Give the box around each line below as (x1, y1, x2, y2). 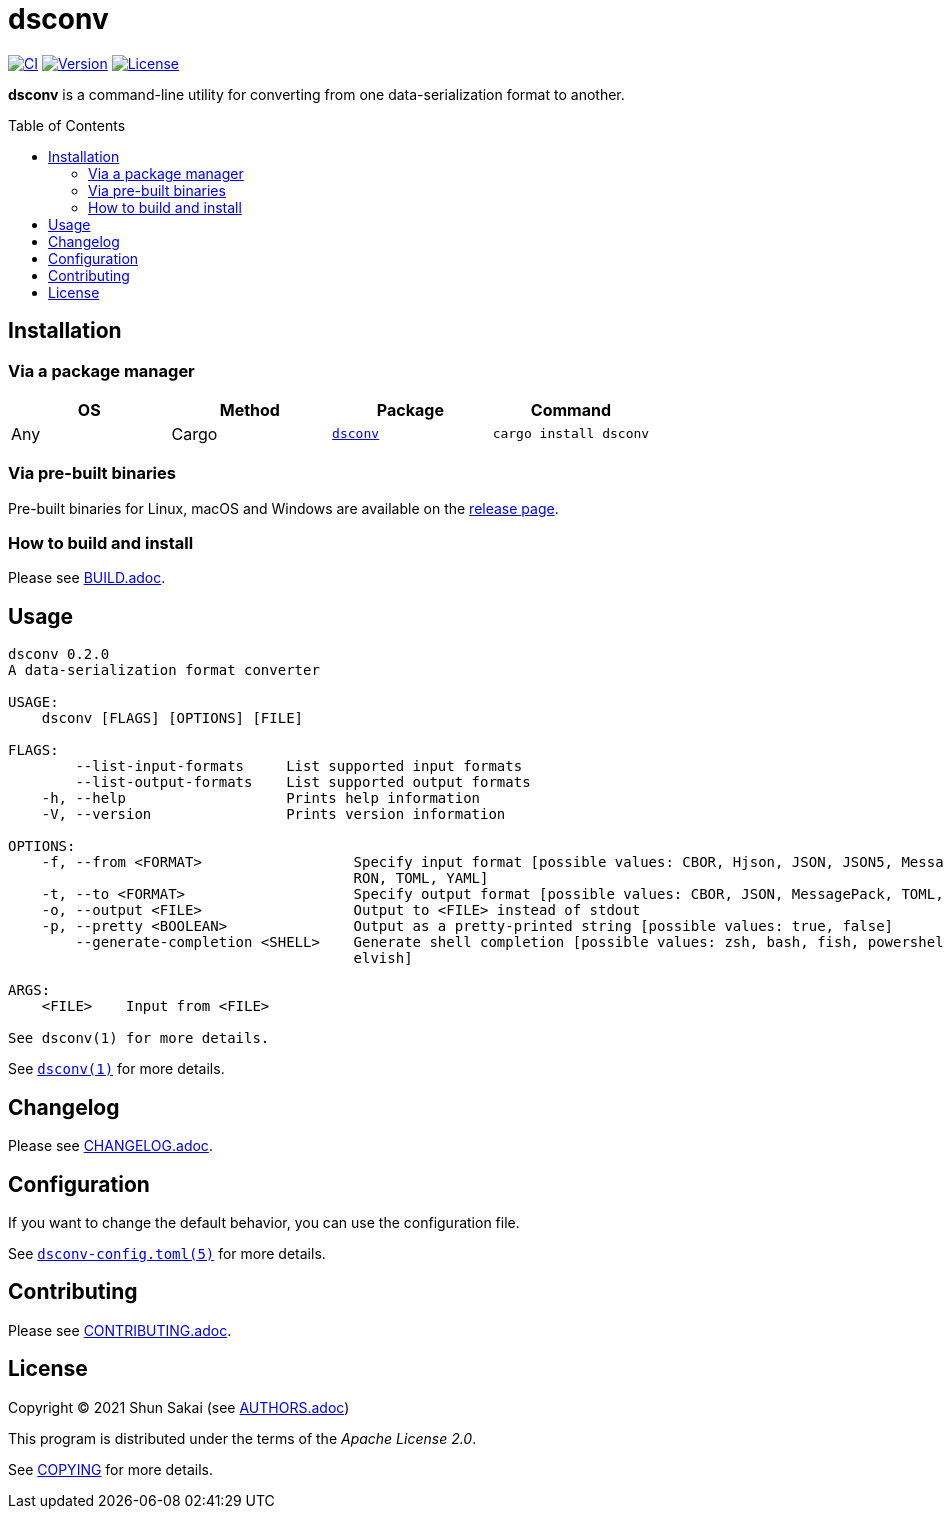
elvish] (353, 950, 413, 967)
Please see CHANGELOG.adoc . (8, 1137, 213, 1155)
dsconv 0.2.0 (8, 646, 110, 663)
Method (219, 399, 280, 420)
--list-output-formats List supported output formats (75, 774, 531, 791)
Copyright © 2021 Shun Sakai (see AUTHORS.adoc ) (8, 1398, 350, 1416)
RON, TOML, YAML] (353, 870, 489, 887)
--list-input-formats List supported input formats (75, 758, 523, 775)
